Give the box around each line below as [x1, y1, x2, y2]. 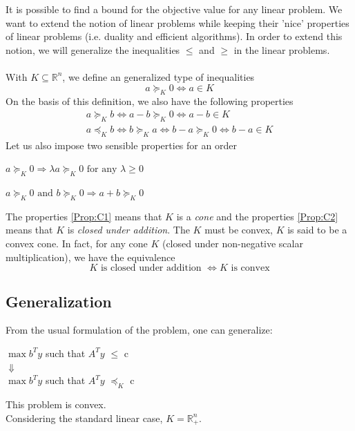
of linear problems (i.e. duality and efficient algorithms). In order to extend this [6, 29, 343, 44]
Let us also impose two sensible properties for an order [6, 137, 237, 152]
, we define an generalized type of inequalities [62, 69, 255, 84]
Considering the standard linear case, [6, 410, 163, 425]
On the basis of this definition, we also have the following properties [6, 94, 294, 108]
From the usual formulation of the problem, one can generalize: [6, 323, 273, 337]
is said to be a [287, 222, 347, 237]
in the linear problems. [233, 42, 330, 57]
